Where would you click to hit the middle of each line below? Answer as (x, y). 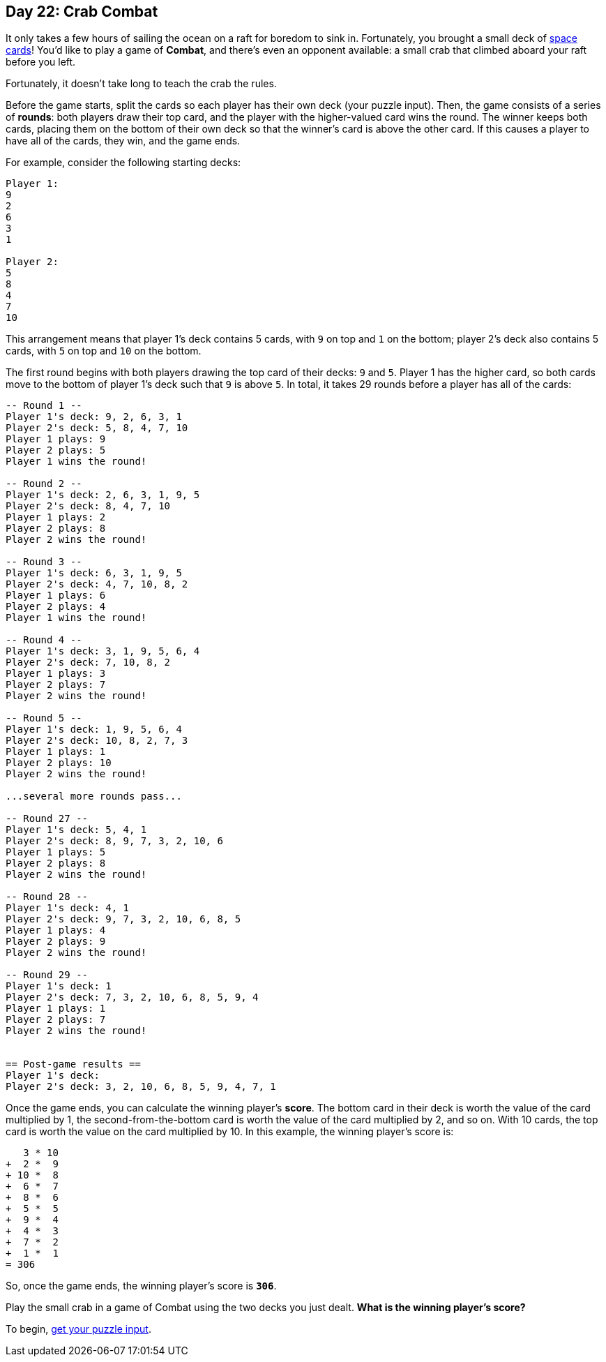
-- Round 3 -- (44, 562)
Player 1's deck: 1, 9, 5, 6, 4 (94, 729)
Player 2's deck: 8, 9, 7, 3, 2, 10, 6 (114, 841)
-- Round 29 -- (47, 975)
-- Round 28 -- (47, 897)
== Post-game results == (73, 1064)
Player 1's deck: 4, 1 (68, 908)
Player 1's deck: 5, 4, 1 (76, 830)
